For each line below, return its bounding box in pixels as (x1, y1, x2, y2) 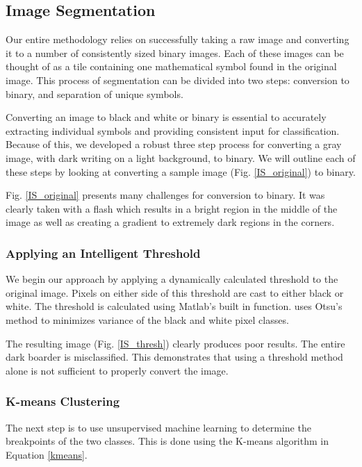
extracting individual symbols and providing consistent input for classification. (6, 123, 340, 138)
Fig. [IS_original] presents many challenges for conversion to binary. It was (6, 188, 325, 202)
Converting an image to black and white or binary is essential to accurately (6, 110, 327, 124)
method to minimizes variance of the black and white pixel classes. (6, 312, 289, 327)
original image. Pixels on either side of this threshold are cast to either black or (6, 285, 344, 300)
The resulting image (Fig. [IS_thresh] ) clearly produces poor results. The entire (6, 336, 345, 350)
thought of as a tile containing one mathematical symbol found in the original (6, 59, 337, 74)
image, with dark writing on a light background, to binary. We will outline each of (6, 150, 356, 165)
